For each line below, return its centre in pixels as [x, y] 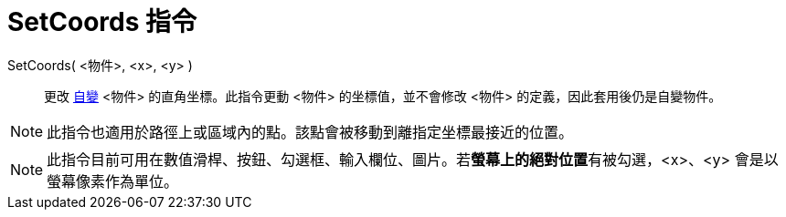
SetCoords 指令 [102, 22]
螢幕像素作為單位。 [113, 181]
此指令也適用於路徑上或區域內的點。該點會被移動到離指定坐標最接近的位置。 [310, 132]
